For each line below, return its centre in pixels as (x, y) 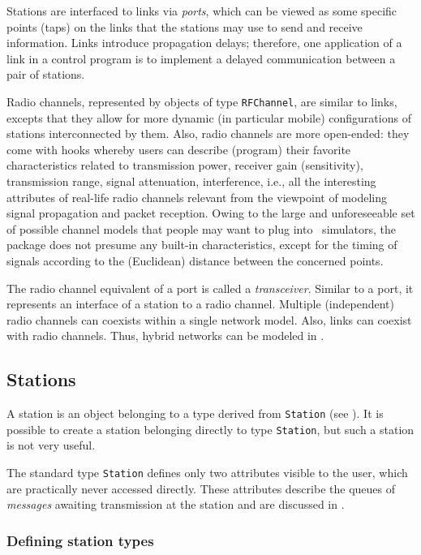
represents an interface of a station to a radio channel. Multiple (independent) (200, 304)
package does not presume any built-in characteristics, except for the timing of (202, 245)
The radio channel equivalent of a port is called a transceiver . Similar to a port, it (210, 288)
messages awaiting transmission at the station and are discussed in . (176, 504)
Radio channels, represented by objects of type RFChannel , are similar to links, (202, 101)
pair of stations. (46, 74)
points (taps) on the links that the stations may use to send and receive (185, 26)
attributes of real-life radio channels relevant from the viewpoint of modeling (197, 197)
